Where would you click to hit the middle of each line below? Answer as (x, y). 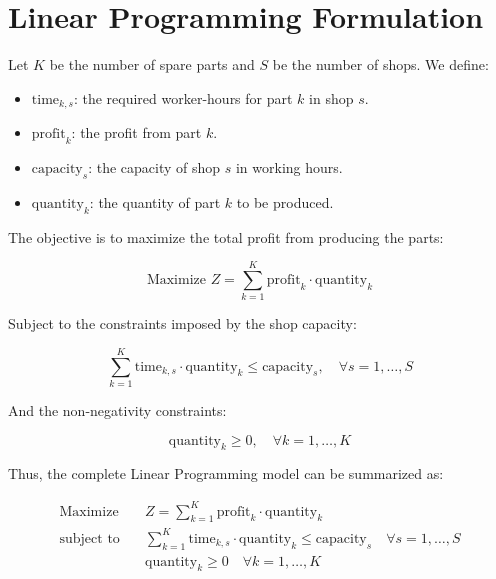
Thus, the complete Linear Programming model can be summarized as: (226, 473)
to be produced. (285, 201)
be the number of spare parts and (152, 64)
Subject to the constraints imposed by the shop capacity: (182, 323)
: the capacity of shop (154, 166)
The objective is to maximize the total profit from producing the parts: (226, 236)
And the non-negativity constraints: (117, 410)
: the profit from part (136, 132)
